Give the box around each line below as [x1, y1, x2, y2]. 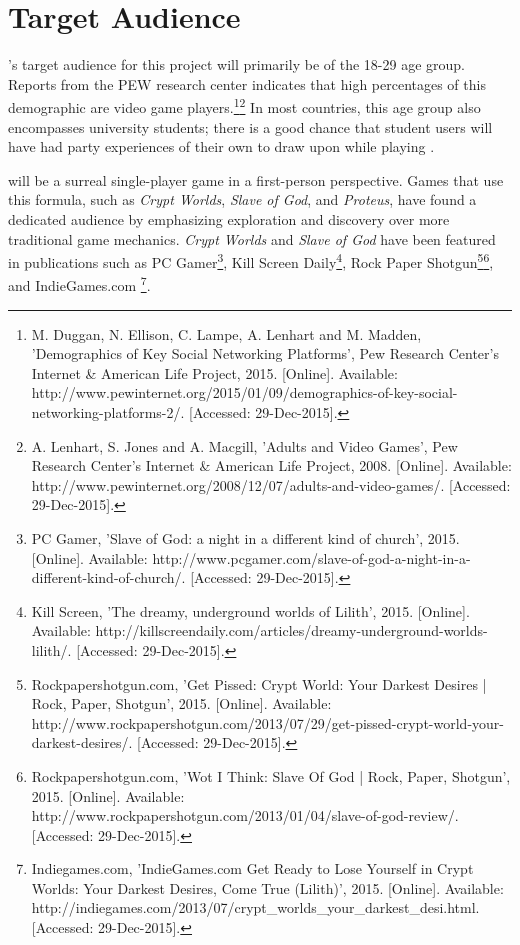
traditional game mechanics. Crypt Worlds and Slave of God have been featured [8, 228, 496, 249]
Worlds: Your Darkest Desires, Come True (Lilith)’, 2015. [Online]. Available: [31, 877, 504, 898]
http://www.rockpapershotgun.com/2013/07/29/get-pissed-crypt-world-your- [31, 712, 504, 733]
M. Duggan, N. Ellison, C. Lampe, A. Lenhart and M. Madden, [31, 323, 422, 344]
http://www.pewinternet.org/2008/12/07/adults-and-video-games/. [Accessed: [31, 474, 511, 495]
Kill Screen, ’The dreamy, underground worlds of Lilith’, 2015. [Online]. [31, 600, 470, 621]
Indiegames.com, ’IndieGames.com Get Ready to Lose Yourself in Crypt [31, 858, 474, 879]
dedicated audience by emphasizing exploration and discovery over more [8, 208, 450, 229]
